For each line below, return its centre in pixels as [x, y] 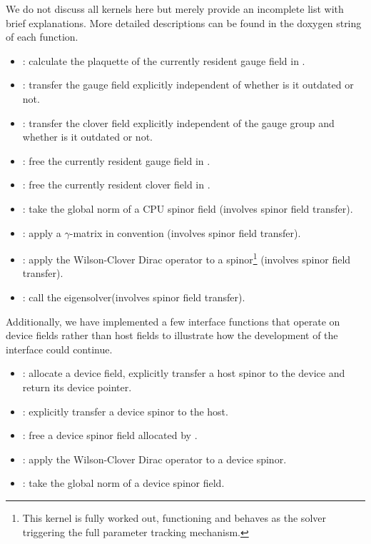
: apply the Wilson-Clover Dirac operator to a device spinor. [154, 459]
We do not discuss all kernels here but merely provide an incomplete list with [175, 9]
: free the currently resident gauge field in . [116, 160]
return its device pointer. [77, 387]
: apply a [42, 232]
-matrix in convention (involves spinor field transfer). [185, 232]
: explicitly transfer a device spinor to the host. [125, 411]
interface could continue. [59, 349]
